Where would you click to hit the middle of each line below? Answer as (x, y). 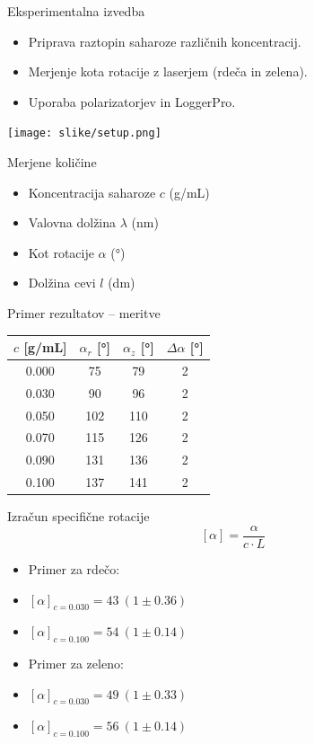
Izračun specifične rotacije (78, 516)
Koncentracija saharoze (92, 192)
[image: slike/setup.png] (84, 133)
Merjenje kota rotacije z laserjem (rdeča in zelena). (168, 71)
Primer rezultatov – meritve (84, 313)
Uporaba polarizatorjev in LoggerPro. (132, 101)
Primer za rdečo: (74, 568)
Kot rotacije (61, 252)
